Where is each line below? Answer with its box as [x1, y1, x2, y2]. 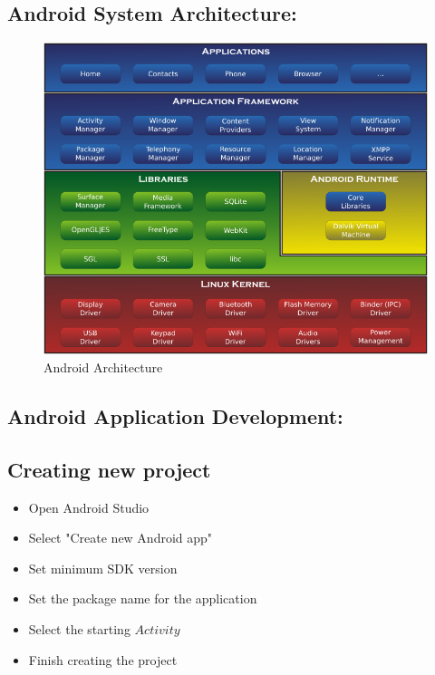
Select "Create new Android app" [28, 528, 213, 547]
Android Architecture [43, 358, 163, 377]
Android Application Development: [7, 402, 343, 430]
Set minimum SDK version [28, 558, 178, 577]
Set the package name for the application [28, 589, 257, 608]
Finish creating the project [28, 650, 178, 669]
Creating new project [7, 455, 211, 483]
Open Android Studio [28, 497, 150, 516]
